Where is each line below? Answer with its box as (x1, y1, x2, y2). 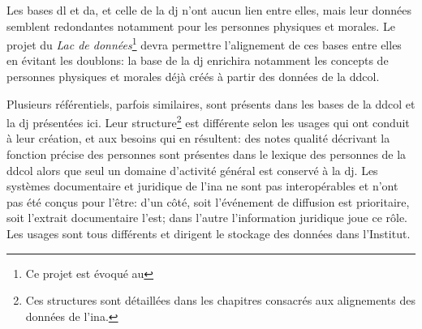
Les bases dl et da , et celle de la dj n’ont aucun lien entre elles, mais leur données (6, 2, 411, 18)
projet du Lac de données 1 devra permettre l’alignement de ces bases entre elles (6, 34, 402, 53)
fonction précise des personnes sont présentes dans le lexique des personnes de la (6, 146, 407, 163)
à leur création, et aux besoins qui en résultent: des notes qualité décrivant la (6, 130, 390, 147)
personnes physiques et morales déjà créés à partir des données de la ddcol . (6, 68, 380, 85)
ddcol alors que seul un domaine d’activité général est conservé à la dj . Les (6, 161, 378, 178)
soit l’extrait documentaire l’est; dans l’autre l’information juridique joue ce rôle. (6, 209, 408, 226)
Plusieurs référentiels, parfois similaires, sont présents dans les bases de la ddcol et (6, 95, 416, 112)
